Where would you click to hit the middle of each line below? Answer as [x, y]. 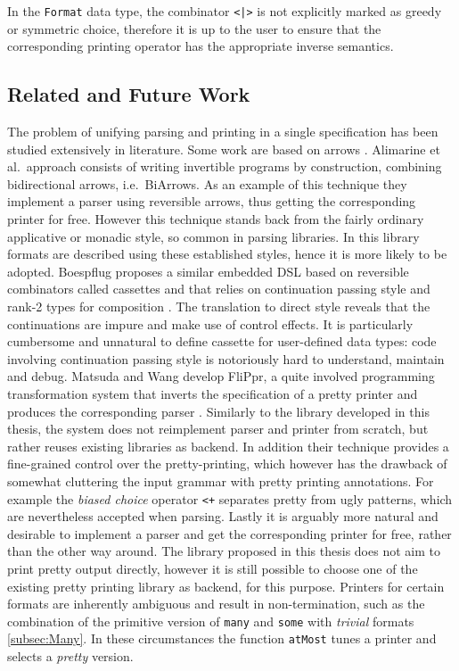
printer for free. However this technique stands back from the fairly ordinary [216, 219]
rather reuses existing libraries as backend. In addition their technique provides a [228, 446]
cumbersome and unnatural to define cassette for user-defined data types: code [222, 341]
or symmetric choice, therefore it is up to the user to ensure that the [194, 28]
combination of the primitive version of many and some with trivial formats [211, 621]
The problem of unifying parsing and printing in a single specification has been [223, 132]
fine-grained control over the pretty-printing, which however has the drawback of [227, 464]
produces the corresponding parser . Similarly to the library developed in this [218, 411]
